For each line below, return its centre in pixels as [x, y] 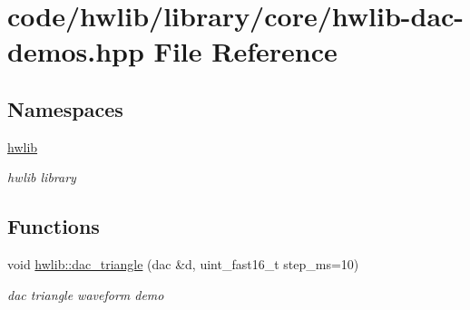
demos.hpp [76, 51]
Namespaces [65, 108]
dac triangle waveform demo [86, 294]
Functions [54, 226]
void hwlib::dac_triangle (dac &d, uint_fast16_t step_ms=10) [183, 264]
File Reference [245, 51]
